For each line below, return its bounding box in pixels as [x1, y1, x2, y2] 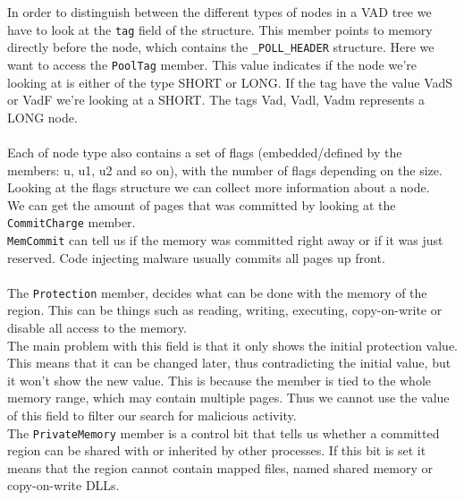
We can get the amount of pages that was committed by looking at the [7, 195, 396, 214]
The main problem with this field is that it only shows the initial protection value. [7, 335, 459, 354]
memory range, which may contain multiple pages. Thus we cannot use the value [7, 388, 450, 407]
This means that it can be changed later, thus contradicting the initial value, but [7, 353, 451, 372]
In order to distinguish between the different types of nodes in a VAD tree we [7, 3, 432, 21]
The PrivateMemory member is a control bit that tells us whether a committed [7, 423, 440, 442]
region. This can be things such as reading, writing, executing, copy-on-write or [7, 301, 443, 319]
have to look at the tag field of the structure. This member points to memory [7, 20, 433, 38]
